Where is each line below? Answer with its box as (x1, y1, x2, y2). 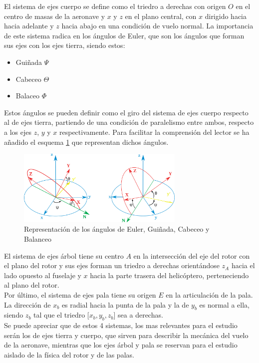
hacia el (231, 260, 255, 271)
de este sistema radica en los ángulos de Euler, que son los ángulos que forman (4, 30, 245, 40)
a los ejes (4, 126, 31, 137)
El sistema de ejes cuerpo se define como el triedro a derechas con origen (4, 1, 226, 11)
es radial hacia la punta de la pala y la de (61, 299, 189, 310)
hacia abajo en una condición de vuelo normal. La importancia (61, 20, 254, 31)
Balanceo (24, 234, 52, 244)
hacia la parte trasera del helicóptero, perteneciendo (90, 270, 249, 280)
